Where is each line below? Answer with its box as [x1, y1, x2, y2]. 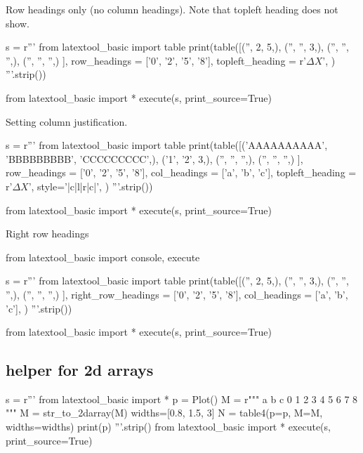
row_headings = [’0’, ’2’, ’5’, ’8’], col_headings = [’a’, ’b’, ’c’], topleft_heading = [6, 165, 357, 180]
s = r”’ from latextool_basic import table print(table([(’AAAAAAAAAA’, [6, 138, 328, 152]
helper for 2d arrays [6, 359, 154, 381]
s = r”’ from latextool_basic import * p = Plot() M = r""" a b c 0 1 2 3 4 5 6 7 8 [6, 391, 358, 406]
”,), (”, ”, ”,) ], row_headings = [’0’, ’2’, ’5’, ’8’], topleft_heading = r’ [6, 53, 306, 67]
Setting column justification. [6, 114, 128, 129]
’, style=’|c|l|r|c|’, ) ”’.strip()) [28, 178, 153, 193]
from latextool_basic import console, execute [6, 249, 200, 264]
